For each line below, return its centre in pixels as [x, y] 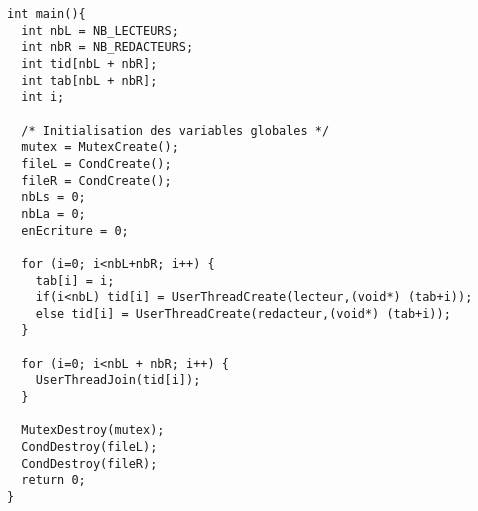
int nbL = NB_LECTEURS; [100, 30]
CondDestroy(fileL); [89, 447]
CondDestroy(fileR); [89, 463]
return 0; [53, 480]
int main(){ [46, 14]
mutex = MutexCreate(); [100, 147]
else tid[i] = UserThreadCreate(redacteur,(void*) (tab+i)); [243, 313]
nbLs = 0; [53, 197]
